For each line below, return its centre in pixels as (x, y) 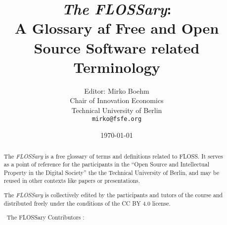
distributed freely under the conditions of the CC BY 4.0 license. (87, 203)
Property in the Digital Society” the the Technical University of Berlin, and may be (112, 172)
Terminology (117, 67)
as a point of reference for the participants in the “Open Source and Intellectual (106, 164)
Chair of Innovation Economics (117, 100)
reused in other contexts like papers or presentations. (72, 181)
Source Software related (117, 47)
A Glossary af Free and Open (117, 28)
